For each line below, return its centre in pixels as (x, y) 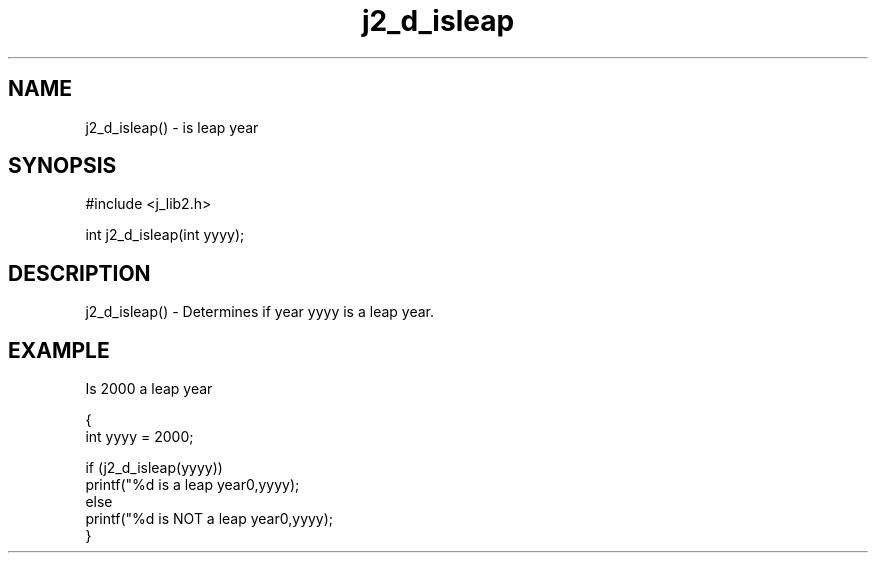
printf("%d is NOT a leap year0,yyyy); (209, 519)
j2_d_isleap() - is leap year (172, 127)
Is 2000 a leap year (149, 389)
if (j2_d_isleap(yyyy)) (154, 468)
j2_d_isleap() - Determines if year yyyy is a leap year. (259, 312)
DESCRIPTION (79, 273)
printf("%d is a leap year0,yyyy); (192, 485)
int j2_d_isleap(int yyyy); (165, 235)
